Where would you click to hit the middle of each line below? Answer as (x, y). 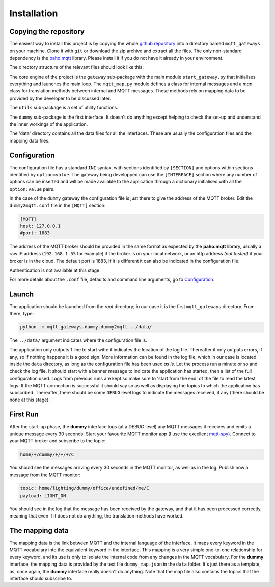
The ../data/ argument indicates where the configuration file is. (78, 340)
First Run (24, 415)
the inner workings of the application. (49, 124)
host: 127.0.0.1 (40, 226)
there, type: (22, 314)
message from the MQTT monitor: (45, 475)
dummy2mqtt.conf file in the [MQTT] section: (58, 205)
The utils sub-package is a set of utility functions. (64, 108)
